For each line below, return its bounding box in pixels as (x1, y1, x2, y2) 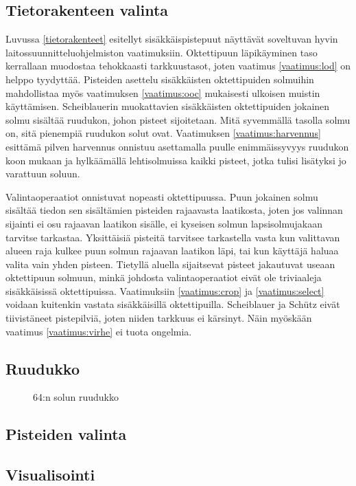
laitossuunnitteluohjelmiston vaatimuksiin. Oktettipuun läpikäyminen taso (5, 45, 318, 59)
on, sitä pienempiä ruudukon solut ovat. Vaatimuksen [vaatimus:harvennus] (5, 126, 321, 140)
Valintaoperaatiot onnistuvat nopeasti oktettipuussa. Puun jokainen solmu (5, 189, 318, 203)
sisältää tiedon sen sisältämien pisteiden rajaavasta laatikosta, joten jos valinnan (5, 203, 343, 217)
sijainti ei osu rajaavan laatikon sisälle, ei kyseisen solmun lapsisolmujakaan (5, 216, 322, 230)
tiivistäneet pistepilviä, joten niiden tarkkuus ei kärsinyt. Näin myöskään (5, 311, 312, 325)
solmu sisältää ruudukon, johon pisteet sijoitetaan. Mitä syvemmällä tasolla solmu (5, 112, 351, 126)
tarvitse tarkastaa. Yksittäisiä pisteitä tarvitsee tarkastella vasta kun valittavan (5, 230, 340, 244)
